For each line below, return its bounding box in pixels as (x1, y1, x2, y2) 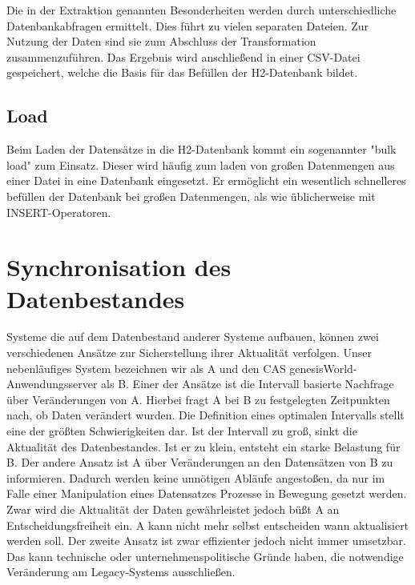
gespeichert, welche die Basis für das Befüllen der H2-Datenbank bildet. (6, 64, 358, 81)
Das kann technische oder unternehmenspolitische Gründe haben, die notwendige (6, 547, 404, 564)
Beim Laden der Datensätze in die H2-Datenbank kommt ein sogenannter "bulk (6, 141, 397, 158)
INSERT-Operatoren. (6, 203, 111, 220)
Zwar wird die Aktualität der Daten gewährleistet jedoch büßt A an (6, 500, 340, 517)
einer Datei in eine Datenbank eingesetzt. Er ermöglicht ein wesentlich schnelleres (6, 172, 406, 189)
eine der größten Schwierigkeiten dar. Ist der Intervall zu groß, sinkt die (6, 423, 357, 439)
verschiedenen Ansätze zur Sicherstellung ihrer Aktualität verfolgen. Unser (6, 344, 372, 361)
